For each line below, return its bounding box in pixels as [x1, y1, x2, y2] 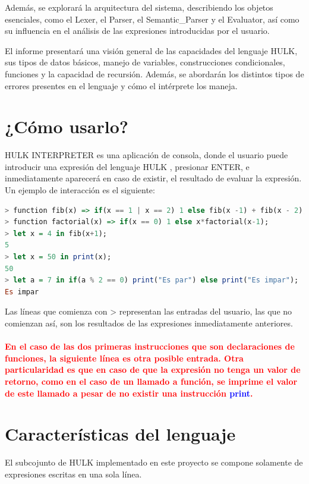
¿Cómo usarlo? [5, 114, 128, 139]
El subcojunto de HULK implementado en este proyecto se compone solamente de [5, 456, 303, 469]
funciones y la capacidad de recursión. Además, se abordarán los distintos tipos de [5, 67, 304, 80]
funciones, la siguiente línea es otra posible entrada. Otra [5, 351, 244, 364]
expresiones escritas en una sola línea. [5, 467, 142, 480]
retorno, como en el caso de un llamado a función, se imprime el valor [5, 375, 298, 387]
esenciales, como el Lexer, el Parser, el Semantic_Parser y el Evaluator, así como [5, 12, 299, 25]
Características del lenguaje [5, 422, 236, 446]
